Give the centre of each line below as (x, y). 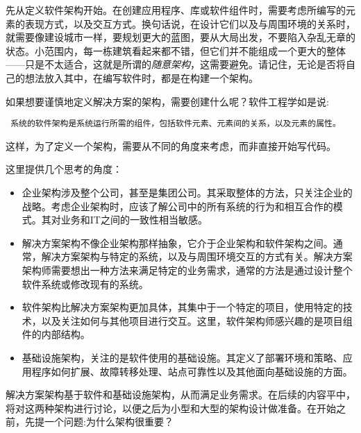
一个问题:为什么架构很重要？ (109, 422)
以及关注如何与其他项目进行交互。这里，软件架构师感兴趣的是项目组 (197, 320)
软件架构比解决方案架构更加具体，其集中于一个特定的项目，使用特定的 (182, 307)
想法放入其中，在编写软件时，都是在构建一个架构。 (141, 77)
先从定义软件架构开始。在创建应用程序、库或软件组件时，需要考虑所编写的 (176, 10)
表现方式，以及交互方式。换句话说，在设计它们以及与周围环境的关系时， (190, 23)
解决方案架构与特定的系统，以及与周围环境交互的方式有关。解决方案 (197, 256)
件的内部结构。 (56, 334)
